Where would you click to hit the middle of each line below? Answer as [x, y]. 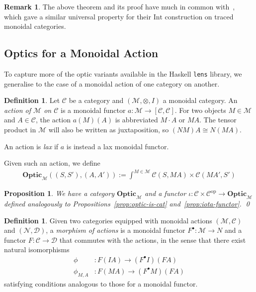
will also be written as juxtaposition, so [109, 130]
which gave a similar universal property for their [78, 16]
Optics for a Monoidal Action [81, 53]
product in [20, 130]
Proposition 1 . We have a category [59, 193]
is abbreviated [136, 120]
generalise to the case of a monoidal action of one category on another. [112, 83]
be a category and [96, 100]
